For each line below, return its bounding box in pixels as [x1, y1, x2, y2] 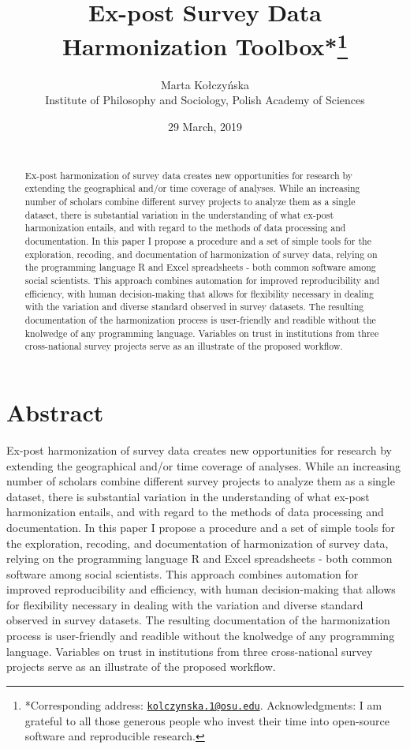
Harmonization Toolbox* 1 [61, 27, 348, 62]
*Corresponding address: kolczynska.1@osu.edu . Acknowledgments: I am [24, 696, 382, 713]
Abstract [6, 396, 104, 428]
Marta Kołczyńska [160, 76, 250, 92]
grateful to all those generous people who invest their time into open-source [24, 712, 389, 728]
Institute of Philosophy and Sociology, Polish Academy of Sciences [45, 92, 365, 108]
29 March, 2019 [167, 118, 243, 134]
